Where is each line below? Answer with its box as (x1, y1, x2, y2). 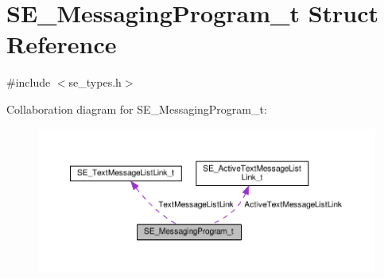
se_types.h (68, 74, 122, 91)
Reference (6, 28, 117, 60)
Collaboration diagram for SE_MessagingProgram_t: (6, 100, 267, 117)
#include (6, 74, 51, 91)
